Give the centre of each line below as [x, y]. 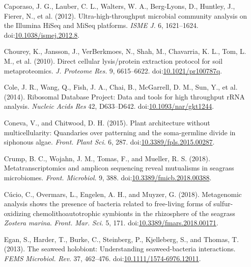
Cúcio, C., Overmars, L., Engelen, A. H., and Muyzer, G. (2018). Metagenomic [123, 194]
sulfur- [223, 204]
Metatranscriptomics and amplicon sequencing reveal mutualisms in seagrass [119, 168]
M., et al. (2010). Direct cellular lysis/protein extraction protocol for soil [113, 61]
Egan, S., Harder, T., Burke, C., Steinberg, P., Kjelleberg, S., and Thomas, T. [122, 239]
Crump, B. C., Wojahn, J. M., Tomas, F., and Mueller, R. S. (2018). [107, 158]
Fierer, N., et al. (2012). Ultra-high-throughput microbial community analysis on [125, 15]
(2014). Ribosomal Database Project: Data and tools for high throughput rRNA [125, 96]
